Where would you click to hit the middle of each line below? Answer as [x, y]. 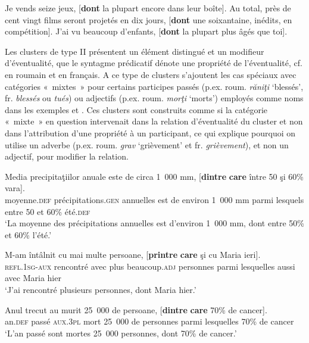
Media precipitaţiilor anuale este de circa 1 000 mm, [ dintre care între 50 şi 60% [154, 176]
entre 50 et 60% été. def [48, 211]
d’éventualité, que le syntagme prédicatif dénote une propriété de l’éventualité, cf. [154, 63]
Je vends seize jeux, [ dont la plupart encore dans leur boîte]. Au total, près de [148, 8]
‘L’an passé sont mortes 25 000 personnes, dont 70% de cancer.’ [121, 333]
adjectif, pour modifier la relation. [67, 156]
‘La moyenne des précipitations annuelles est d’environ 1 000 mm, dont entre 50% [155, 223]
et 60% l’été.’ [28, 234]
